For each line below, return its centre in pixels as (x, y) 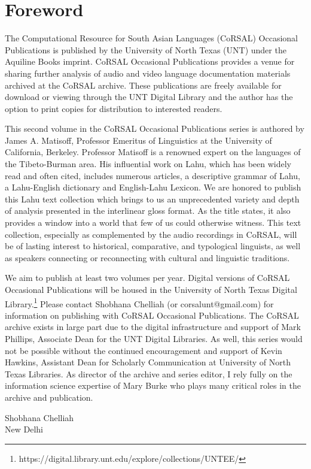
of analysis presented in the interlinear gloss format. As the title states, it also (148, 211)
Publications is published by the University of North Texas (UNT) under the (146, 49)
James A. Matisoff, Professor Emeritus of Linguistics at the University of (138, 140)
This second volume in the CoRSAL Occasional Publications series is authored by (155, 128)
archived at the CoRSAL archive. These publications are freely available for (143, 85)
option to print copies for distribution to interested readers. (114, 108)
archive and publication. (49, 397)
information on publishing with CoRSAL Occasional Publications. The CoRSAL (152, 315)
